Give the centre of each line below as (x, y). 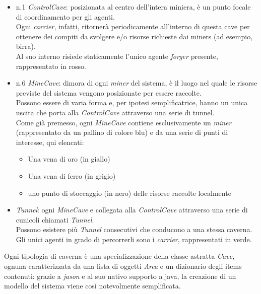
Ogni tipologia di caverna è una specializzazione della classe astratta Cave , (119, 256)
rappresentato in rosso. (51, 66)
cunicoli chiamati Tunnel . (55, 219)
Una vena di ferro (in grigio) (72, 175)
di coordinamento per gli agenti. (65, 16)
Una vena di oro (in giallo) (69, 159)
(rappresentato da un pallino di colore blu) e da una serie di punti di (122, 132)
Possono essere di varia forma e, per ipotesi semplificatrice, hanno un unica (132, 102)
